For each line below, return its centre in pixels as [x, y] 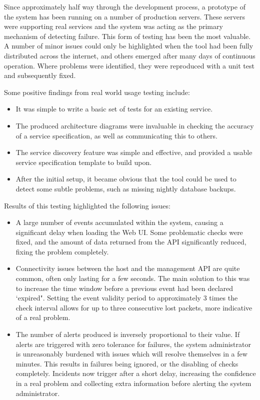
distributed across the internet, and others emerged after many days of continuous [130, 55]
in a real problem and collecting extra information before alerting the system [133, 383]
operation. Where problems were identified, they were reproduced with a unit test [129, 65]
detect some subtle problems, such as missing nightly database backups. [126, 188]
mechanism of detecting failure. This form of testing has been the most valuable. [127, 36]
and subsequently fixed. [40, 75]
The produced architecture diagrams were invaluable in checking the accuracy [135, 125]
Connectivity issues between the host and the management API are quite [128, 268]
